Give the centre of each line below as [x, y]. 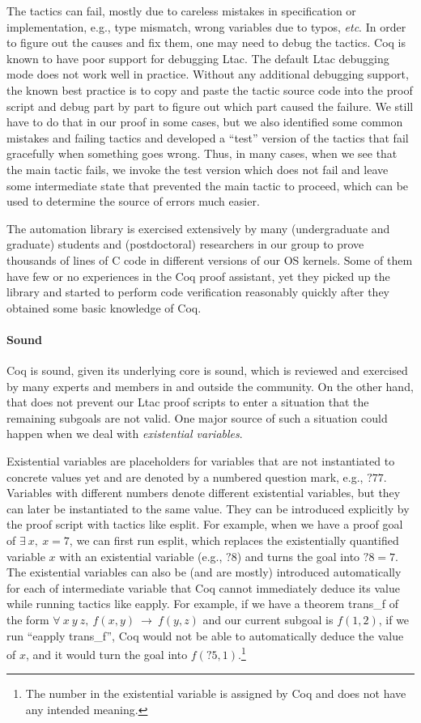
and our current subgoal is [268, 619]
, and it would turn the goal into [106, 654]
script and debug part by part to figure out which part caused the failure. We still [210, 106]
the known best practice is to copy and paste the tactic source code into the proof [210, 89]
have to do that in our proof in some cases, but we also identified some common [205, 122]
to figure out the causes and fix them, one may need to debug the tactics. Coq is [206, 43]
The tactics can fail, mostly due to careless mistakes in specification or [181, 11]
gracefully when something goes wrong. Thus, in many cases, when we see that [202, 153]
